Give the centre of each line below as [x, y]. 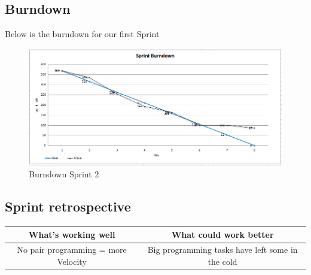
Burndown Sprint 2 [64, 174]
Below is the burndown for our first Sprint [82, 34]
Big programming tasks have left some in [222, 250]
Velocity [72, 261]
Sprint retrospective [68, 206]
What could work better [222, 234]
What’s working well [72, 234]
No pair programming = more [72, 250]
